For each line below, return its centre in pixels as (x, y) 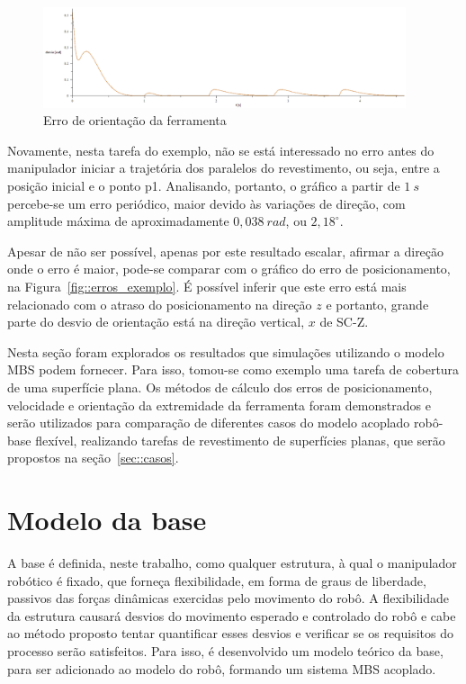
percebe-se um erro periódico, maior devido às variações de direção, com (206, 203)
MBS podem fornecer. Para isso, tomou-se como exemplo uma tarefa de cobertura (233, 369)
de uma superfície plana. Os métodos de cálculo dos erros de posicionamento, (220, 387)
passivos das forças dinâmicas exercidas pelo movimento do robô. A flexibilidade (229, 598)
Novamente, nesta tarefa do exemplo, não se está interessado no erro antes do (221, 150)
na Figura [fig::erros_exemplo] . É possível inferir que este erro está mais (207, 287)
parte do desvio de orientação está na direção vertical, (156, 322)
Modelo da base (107, 520)
